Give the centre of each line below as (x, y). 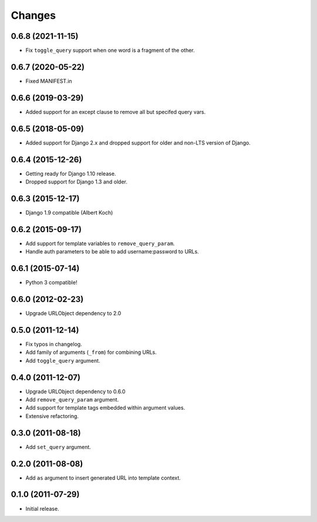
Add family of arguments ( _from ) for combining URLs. (91, 352)
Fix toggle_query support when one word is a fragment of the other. (110, 51)
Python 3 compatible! (51, 283)
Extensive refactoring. (52, 416)
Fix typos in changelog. (54, 344)
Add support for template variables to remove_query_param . (100, 243)
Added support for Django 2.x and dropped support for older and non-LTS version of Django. (138, 143)
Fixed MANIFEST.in (49, 81)
